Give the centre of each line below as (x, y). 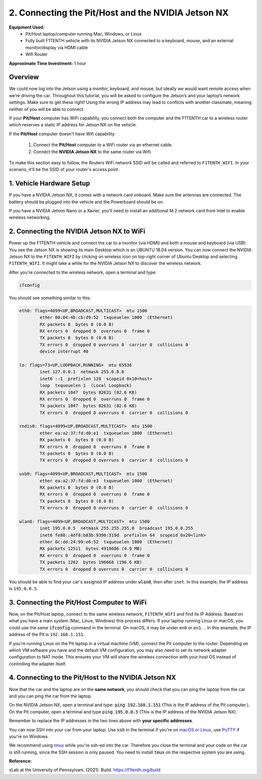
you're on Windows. (29, 736)
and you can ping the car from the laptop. (50, 696)
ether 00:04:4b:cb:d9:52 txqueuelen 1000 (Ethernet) (106, 318)
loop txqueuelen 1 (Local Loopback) (86, 386)
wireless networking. (30, 217)
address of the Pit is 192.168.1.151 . (47, 635)
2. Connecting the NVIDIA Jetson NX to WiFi (77, 232)
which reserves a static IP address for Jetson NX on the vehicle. (73, 125)
